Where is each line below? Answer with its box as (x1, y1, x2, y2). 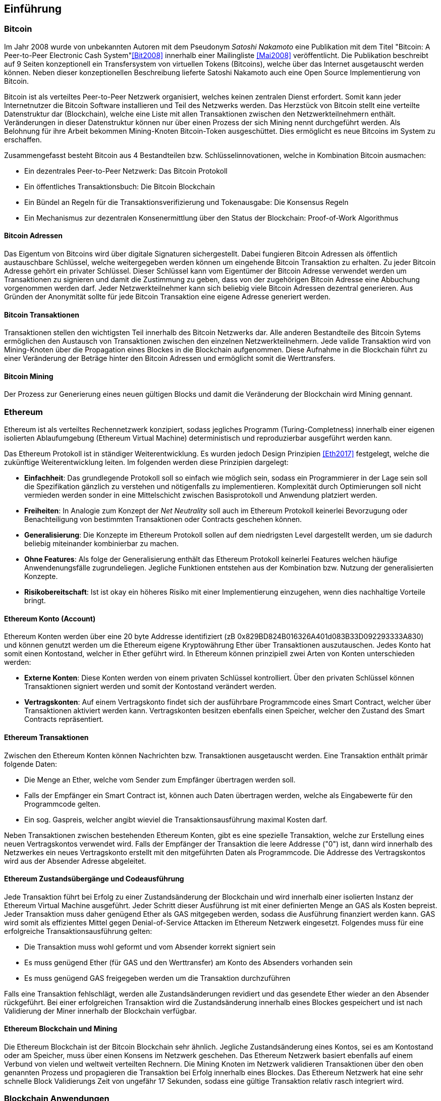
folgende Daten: (4, 759, 58, 768)
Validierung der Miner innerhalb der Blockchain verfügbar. (4, 1006, 197, 1015)
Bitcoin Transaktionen (4, 310, 79, 319)
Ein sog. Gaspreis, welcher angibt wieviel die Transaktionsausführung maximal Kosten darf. (24, 815, 327, 824)
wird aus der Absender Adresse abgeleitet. (4, 856, 146, 865)
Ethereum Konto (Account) (4, 614, 96, 623)
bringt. (24, 596, 46, 605)
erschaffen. (4, 135, 42, 144)
